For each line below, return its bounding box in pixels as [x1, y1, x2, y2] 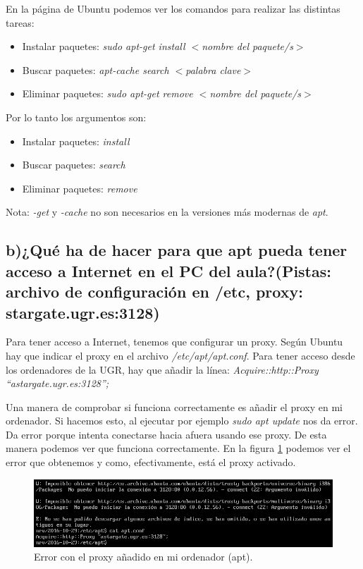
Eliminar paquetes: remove [22, 181, 137, 195]
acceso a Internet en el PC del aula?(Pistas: [6, 259, 331, 281]
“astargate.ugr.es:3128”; [6, 376, 109, 391]
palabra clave [185, 62, 241, 77]
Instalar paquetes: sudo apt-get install [22, 39, 185, 54]
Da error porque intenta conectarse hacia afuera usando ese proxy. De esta [6, 427, 327, 441]
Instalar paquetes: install [22, 133, 130, 148]
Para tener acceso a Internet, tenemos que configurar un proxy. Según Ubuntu [6, 334, 343, 349]
